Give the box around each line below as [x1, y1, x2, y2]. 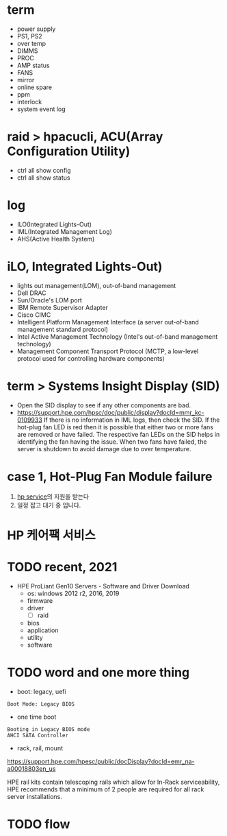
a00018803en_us [7, 764, 56, 773]
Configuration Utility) [7, 143, 131, 159]
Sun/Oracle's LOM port [16, 296, 82, 304]
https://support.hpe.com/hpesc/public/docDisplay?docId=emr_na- [7, 757, 195, 765]
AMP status [16, 61, 50, 69]
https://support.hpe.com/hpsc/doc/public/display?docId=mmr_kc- [16, 408, 204, 416]
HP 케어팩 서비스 [7, 527, 96, 543]
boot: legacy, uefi [16, 687, 66, 695]
